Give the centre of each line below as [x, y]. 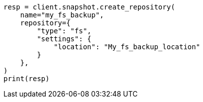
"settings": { [64, 39]
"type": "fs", [64, 31]
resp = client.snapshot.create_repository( [89, 7]
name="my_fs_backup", [62, 15]
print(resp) [27, 79]
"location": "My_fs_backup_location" [127, 47]
